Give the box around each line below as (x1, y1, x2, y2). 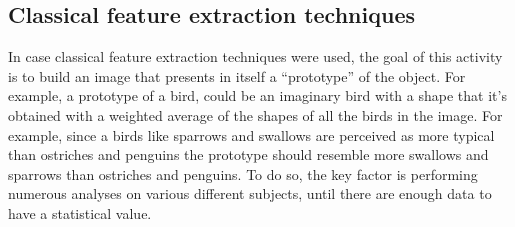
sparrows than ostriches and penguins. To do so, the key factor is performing (8, 163, 478, 184)
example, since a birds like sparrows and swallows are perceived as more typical (8, 124, 495, 145)
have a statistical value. (8, 202, 152, 223)
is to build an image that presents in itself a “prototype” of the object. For (8, 65, 466, 86)
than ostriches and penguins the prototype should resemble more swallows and (8, 144, 489, 165)
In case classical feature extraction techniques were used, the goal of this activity (8, 46, 503, 67)
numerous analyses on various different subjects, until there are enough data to (8, 183, 492, 204)
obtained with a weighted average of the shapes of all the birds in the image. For (8, 104, 503, 125)
